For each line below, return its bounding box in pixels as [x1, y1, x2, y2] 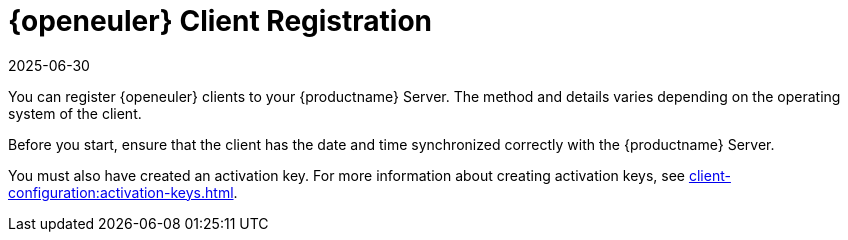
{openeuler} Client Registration [8, 4, 432, 38]
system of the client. [8, 104, 142, 122]
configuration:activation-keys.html [8, 183, 234, 201]
